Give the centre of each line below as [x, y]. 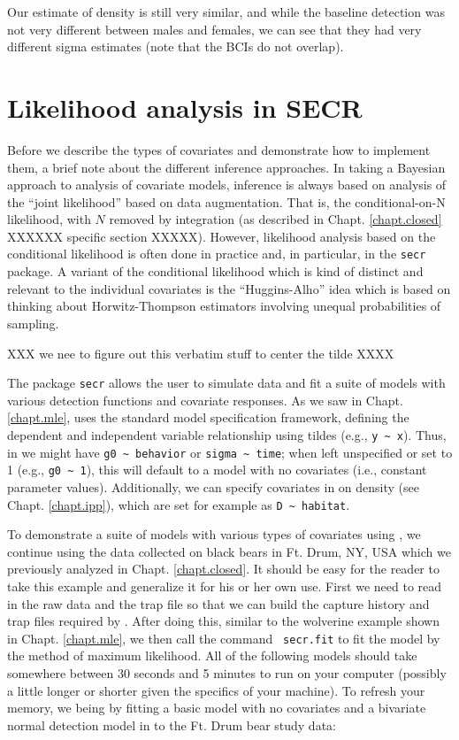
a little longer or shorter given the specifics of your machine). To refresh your [216, 690]
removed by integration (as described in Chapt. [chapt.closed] [275, 219]
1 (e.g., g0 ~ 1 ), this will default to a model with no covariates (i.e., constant [217, 470]
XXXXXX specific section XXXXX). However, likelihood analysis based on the [222, 236]
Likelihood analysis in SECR [185, 107]
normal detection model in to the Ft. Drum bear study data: [172, 725]
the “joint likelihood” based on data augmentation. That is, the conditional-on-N [226, 201]
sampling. [33, 323]
